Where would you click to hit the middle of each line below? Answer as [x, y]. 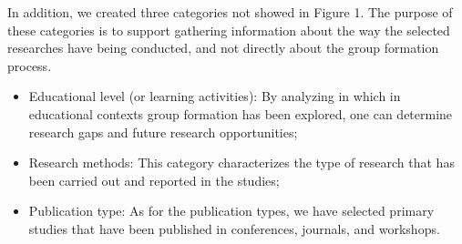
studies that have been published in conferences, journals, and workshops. [234, 228]
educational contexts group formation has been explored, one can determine [241, 113]
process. [30, 65]
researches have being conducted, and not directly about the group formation [223, 48]
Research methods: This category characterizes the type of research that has [241, 163]
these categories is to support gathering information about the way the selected [229, 30]
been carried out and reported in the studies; [154, 180]
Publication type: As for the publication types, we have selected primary [231, 211]
